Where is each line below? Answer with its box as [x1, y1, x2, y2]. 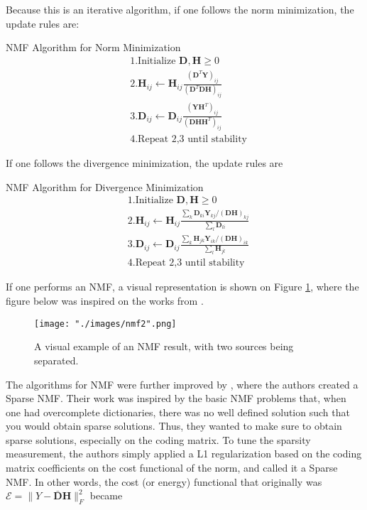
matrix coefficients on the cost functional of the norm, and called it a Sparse [6, 460, 338, 475]
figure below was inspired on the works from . [6, 293, 204, 308]
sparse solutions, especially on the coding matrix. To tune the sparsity [6, 432, 311, 447]
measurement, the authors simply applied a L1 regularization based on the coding [6, 446, 362, 461]
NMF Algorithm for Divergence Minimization [6, 179, 204, 194]
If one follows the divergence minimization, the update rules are [6, 155, 283, 170]
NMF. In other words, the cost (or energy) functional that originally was [6, 474, 322, 489]
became [89, 488, 123, 503]
